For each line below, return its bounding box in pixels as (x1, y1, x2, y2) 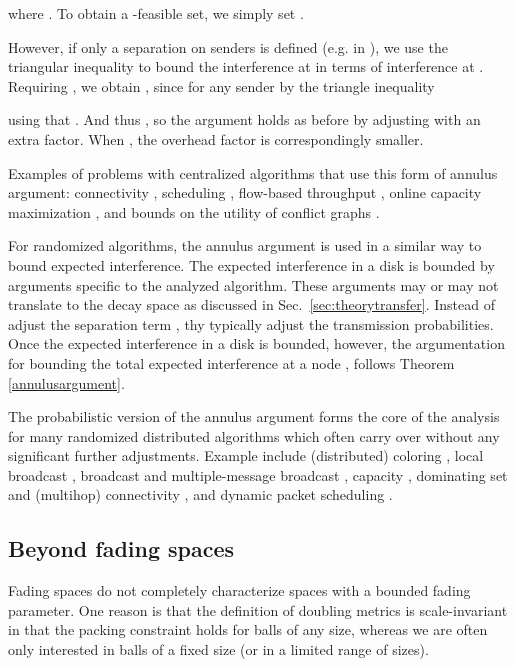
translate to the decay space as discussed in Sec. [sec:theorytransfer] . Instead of (8, 294, 495, 315)
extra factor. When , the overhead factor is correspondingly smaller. (8, 128, 424, 149)
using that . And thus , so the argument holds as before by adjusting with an (8, 109, 481, 130)
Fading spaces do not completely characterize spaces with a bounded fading (8, 580, 471, 601)
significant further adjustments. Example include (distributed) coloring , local (8, 445, 484, 466)
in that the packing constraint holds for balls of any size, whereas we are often (8, 619, 488, 640)
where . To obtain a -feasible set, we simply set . (8, 3, 304, 23)
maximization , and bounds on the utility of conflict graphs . (8, 201, 380, 222)
